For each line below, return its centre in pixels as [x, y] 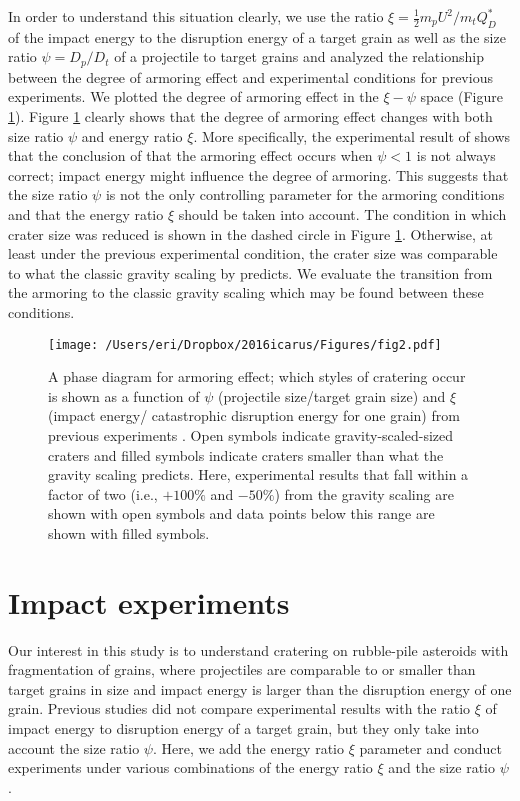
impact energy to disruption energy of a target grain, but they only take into [243, 728]
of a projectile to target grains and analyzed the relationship [299, 56]
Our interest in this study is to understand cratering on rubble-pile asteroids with [258, 649]
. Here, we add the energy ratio [248, 747]
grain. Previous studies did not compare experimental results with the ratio [239, 708]
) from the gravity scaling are [364, 493]
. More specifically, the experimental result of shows [352, 135]
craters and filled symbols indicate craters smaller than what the [246, 454]
